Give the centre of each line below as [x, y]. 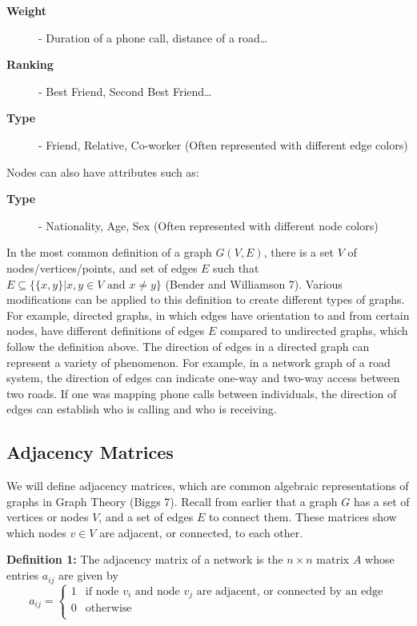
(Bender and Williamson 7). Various [254, 283]
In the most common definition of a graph [109, 252]
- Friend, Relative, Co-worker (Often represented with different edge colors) [223, 144]
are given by [88, 575]
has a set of [381, 501]
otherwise [108, 609]
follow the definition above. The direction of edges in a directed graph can [188, 346]
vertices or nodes [48, 517]
